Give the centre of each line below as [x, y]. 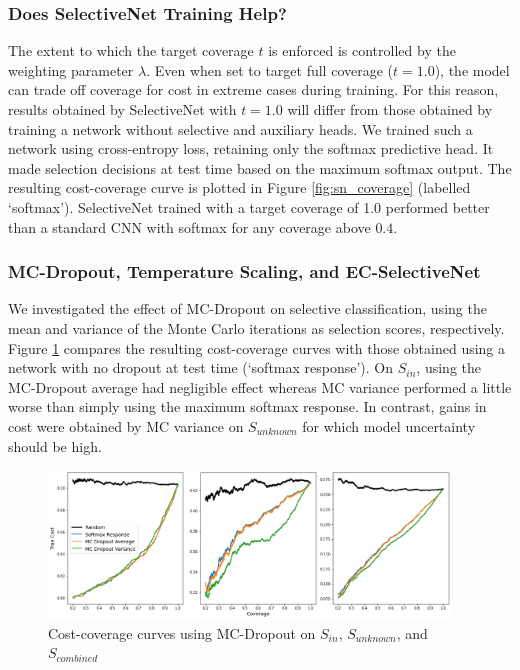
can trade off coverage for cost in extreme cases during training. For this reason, [253, 89]
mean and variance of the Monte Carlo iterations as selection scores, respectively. [256, 327]
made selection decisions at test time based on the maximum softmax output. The [260, 167]
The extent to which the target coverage [131, 50]
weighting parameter [71, 69]
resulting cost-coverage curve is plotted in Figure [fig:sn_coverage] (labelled [239, 187]
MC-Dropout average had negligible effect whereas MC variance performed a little [260, 386]
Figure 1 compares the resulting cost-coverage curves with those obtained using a [257, 347]
